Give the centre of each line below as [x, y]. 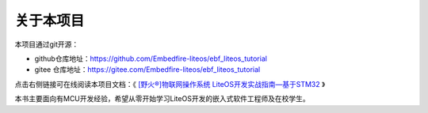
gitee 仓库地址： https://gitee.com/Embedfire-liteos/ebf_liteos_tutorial [147, 70]
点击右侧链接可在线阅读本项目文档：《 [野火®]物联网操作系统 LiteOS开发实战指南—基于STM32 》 [170, 84]
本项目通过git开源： [47, 44]
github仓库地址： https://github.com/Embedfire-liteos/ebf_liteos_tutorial [151, 58]
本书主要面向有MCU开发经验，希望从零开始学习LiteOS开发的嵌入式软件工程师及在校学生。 [162, 99]
